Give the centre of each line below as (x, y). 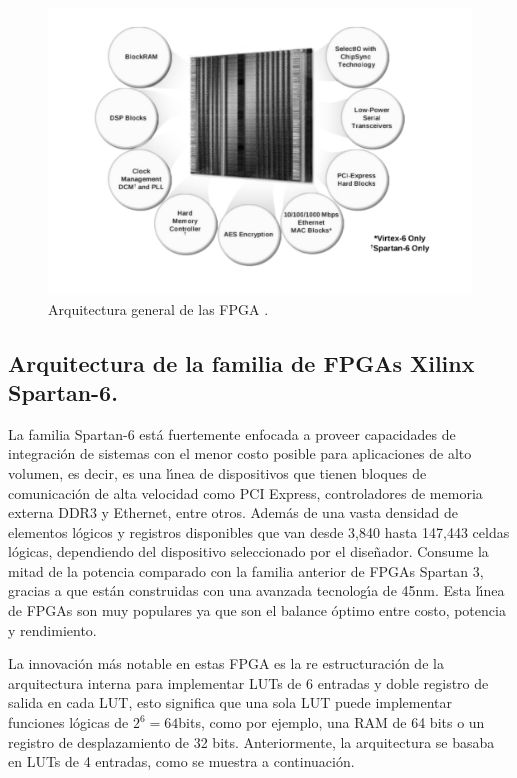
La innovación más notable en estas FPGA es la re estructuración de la (226, 663)
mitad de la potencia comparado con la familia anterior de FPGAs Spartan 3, (246, 570)
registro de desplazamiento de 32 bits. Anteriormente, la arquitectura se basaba (251, 741)
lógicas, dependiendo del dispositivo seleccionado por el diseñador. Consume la (248, 551)
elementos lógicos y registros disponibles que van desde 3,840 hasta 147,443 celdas (259, 531)
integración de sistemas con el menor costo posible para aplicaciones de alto (240, 453)
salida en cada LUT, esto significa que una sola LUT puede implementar (230, 702)
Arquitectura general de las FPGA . (158, 308)
